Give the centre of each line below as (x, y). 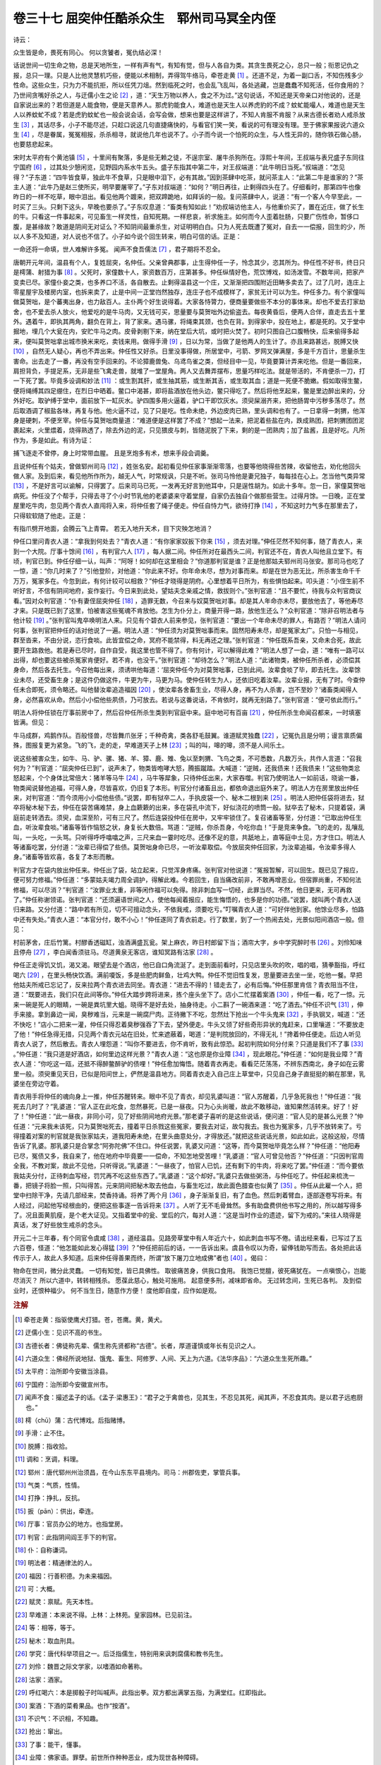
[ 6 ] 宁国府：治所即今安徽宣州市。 (64, 1384)
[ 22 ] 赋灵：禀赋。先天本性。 (56, 1602)
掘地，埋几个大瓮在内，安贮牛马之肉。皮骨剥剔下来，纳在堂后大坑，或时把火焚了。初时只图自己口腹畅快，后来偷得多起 (186, 331)
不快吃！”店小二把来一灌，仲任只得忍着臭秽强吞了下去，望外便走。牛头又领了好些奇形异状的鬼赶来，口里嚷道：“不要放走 (189, 1024)
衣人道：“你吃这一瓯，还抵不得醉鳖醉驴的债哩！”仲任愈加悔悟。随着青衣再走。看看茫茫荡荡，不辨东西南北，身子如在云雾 (189, 1064)
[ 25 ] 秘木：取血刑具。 (47, 1641)
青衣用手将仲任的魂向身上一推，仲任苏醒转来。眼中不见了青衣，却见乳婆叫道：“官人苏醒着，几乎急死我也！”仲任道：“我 (187, 1096)
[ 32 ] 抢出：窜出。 (41, 1731)
